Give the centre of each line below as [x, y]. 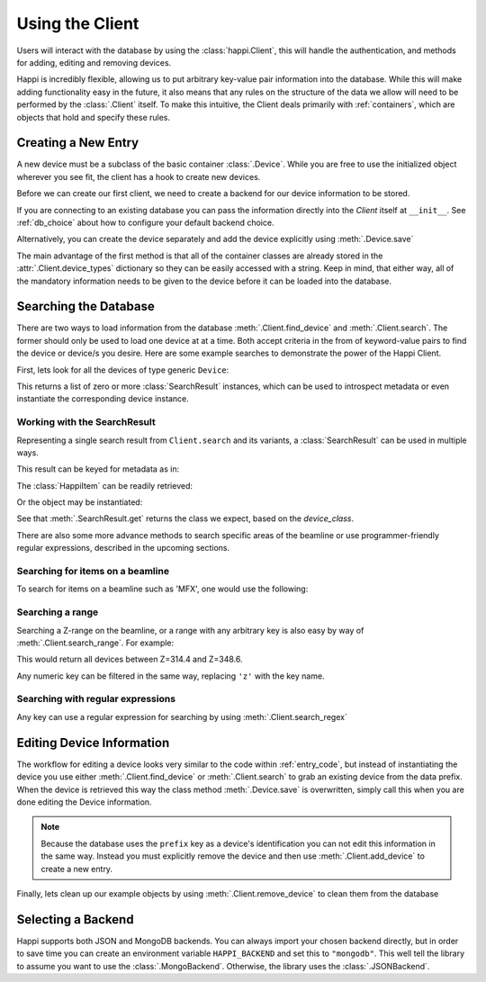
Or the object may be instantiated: [80, 502]
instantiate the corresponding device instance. [103, 399]
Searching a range [58, 612]
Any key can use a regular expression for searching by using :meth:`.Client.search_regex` [182, 716]
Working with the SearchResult [86, 422]
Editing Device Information [93, 743]
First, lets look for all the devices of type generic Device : [123, 370]
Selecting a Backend [75, 919]
